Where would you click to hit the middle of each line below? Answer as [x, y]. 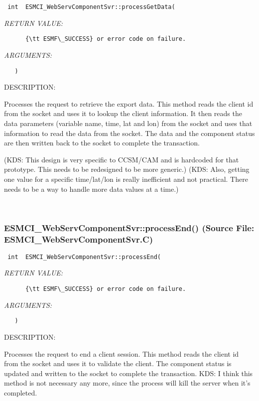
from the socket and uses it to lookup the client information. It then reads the [123, 113]
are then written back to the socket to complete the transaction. [102, 143]
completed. [21, 392]
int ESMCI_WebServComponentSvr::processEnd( [84, 257]
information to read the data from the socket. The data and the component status [129, 133]
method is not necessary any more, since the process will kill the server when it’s [127, 383]
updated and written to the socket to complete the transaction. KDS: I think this [129, 373]
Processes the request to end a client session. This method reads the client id [122, 353]
